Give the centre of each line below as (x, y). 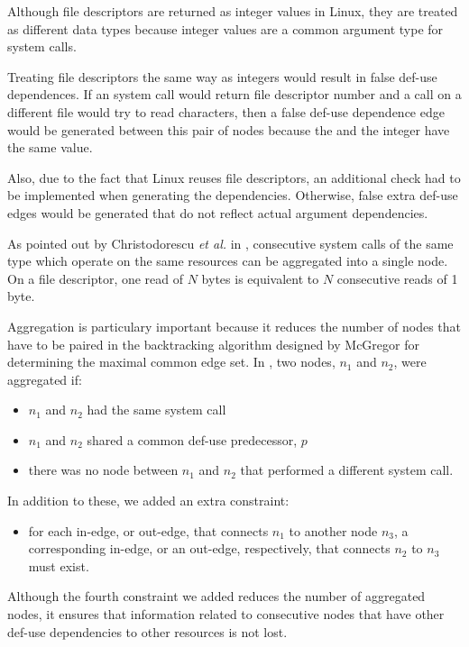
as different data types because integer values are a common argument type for (225, 28)
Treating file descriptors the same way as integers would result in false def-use (222, 76)
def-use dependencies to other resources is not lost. (147, 631)
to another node (333, 530)
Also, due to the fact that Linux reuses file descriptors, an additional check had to (234, 177)
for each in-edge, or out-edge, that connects (148, 530)
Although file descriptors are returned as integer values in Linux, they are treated (233, 11)
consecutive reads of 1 (397, 278)
